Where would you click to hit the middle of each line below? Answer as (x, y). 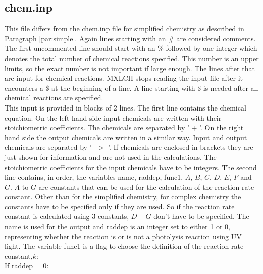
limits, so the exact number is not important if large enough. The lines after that (130, 68)
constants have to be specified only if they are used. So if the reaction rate (120, 206)
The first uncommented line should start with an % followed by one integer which (131, 48)
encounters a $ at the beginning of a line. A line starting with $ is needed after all (131, 88)
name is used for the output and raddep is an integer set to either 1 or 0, (117, 226)
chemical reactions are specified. (54, 98)
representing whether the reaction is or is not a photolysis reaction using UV (123, 236)
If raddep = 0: (27, 266)
